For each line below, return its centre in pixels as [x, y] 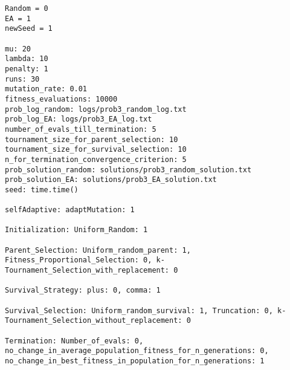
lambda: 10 [27, 59]
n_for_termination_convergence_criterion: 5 [96, 159]
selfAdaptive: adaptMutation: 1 [70, 210]
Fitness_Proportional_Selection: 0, [79, 260]
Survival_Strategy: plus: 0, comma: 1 [83, 290]
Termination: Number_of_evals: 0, [74, 341]
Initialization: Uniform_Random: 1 [76, 230]
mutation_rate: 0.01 [46, 89]
